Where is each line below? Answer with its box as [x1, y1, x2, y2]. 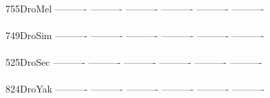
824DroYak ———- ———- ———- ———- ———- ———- [6, 82, 264, 96]
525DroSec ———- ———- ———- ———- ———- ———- [6, 54, 262, 69]
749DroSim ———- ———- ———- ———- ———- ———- [6, 27, 264, 42]
